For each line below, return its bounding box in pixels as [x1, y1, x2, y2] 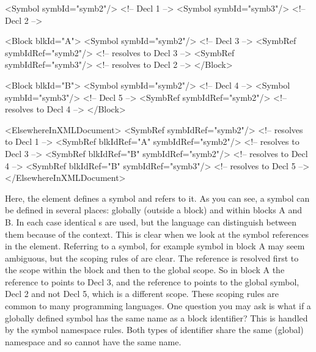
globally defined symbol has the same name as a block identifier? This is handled [5, 311, 308, 324]
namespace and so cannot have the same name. [5, 335, 182, 348]
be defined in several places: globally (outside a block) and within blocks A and [5, 204, 303, 216]
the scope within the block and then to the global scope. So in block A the [5, 263, 285, 276]
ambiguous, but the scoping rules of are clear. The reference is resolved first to [5, 251, 299, 264]
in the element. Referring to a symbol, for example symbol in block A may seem [5, 240, 305, 252]
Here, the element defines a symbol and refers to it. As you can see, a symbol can [5, 191, 310, 204]
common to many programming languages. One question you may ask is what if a [5, 299, 311, 312]
